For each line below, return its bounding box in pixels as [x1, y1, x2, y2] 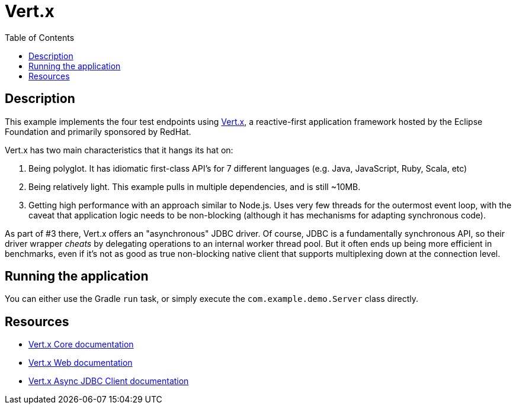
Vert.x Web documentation [28, 358, 133, 368]
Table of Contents [5, 32, 75, 43]
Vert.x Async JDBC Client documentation [28, 376, 189, 387]
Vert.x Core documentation [28, 339, 134, 350]
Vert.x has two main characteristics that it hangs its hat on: [5, 144, 233, 155]
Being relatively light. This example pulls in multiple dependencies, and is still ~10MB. [28, 181, 361, 192]
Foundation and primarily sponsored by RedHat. [5, 126, 191, 137]
